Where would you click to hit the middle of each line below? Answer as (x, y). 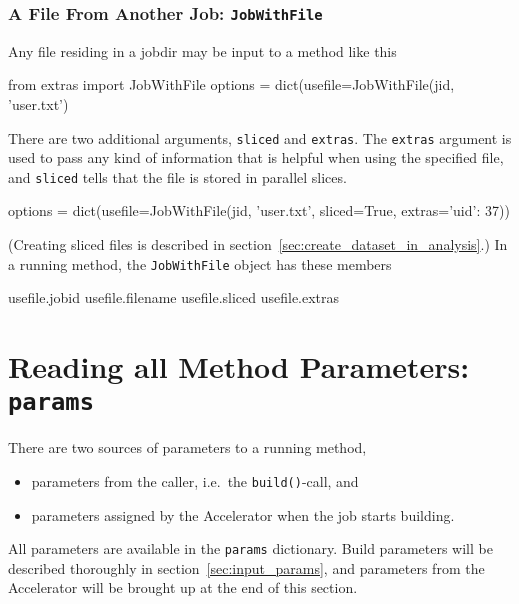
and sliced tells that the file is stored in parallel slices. (177, 176)
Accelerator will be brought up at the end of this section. (183, 587)
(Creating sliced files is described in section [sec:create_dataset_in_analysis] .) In (258, 244)
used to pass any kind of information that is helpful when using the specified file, (256, 157)
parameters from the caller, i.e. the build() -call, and (195, 480)
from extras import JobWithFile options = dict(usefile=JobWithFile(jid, (231, 84)
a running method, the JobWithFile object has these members (200, 263)
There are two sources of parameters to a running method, (187, 447)
